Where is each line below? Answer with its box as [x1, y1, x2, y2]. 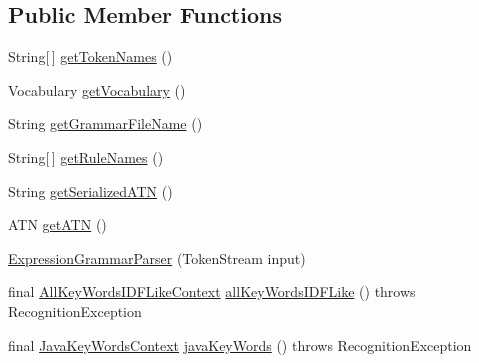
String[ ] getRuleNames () [8, 146, 164, 167]
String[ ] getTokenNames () [8, 46, 173, 67]
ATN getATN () [8, 214, 107, 235]
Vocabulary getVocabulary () [8, 79, 186, 100]
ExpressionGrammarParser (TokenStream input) [8, 247, 306, 268]
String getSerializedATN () [8, 180, 173, 201]
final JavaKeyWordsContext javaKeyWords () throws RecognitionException [8, 334, 472, 355]
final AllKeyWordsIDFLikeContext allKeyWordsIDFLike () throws [8, 281, 416, 302]
